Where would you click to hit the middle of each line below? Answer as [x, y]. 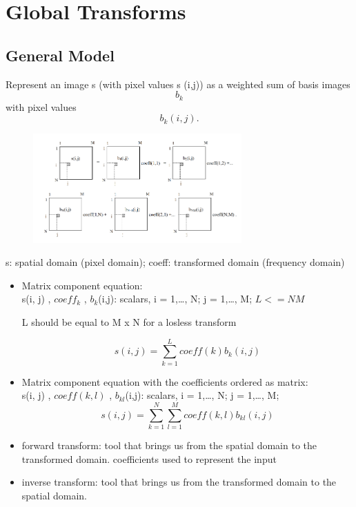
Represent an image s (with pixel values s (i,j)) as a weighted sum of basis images [178, 84]
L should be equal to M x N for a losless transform [129, 321]
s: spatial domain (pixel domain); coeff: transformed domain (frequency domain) [175, 262]
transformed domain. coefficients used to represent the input [149, 458]
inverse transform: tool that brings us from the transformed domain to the [179, 482]
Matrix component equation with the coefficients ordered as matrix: [165, 381]
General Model [60, 55]
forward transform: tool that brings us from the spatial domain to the [169, 445]
